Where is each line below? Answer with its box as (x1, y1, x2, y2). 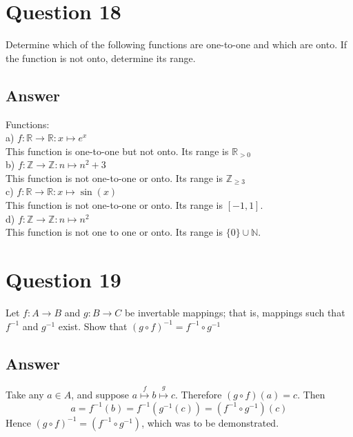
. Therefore (175, 387, 222, 402)
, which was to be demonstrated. (141, 415, 279, 429)
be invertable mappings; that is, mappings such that (124, 305, 345, 319)
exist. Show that (58, 318, 128, 333)
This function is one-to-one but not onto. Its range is (6, 143, 229, 158)
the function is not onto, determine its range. (6, 50, 196, 65)
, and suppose (71, 387, 130, 402)
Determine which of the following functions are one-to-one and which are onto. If (6, 37, 347, 52)
